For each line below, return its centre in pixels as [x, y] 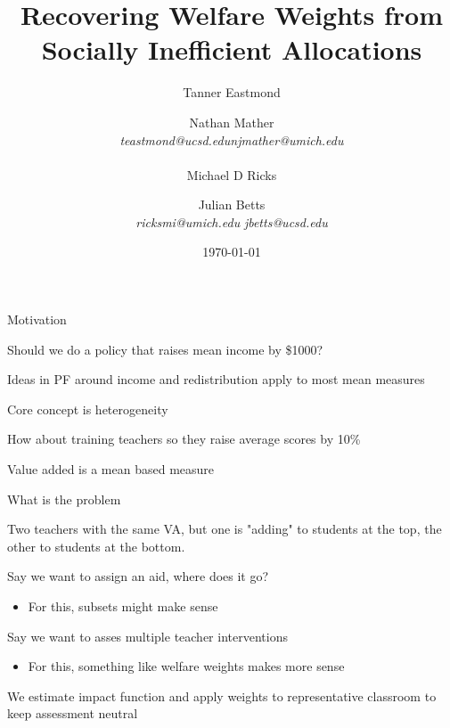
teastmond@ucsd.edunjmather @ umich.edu [232, 139]
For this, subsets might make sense [123, 606]
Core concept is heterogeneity [88, 409]
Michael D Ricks [232, 174]
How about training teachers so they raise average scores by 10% [184, 439]
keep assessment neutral [73, 713]
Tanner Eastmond [232, 92]
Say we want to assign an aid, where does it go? [138, 576]
